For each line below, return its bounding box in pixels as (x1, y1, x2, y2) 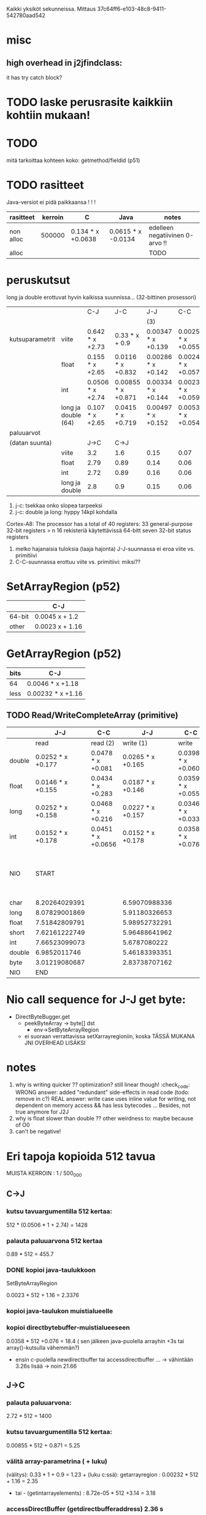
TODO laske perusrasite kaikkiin (6, 95, 174, 109)
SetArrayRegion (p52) (6, 580, 121, 594)
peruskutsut (6, 273, 71, 287)
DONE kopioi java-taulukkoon (6, 1266, 96, 1274)
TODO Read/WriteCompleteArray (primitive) (6, 710, 179, 720)
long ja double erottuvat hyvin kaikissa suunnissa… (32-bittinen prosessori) (6, 294, 197, 301)
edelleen (148, 223, 174, 232)
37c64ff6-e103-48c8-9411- (97, 6, 167, 12)
